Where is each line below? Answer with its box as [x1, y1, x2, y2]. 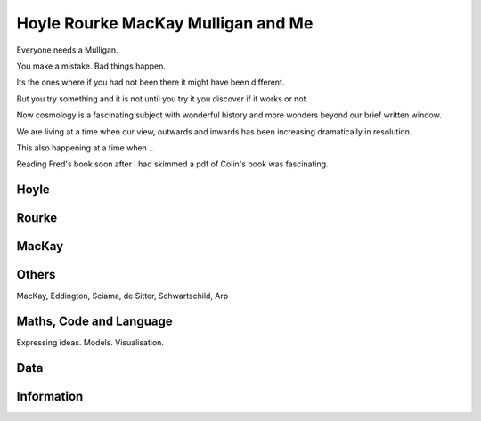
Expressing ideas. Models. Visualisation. [16, 337, 165, 348]
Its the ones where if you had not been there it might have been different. [16, 77, 285, 88]
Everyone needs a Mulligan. [16, 45, 119, 55]
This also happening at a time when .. [16, 142, 154, 153]
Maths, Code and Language [16, 314, 173, 329]
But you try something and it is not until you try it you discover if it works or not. [16, 93, 309, 104]
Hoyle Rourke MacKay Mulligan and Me [16, 13, 314, 33]
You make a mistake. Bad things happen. [16, 61, 167, 71]
